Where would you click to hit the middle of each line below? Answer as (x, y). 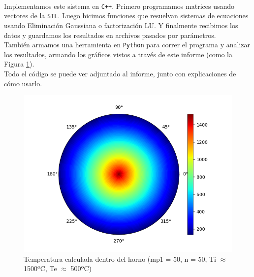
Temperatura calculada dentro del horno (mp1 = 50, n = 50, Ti (120, 259)
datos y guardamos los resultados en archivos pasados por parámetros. (110, 35)
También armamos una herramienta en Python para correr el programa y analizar (127, 45)
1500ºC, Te (40, 268)
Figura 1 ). (19, 64)
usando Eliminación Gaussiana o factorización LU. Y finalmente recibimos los (121, 25)
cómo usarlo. (23, 83)
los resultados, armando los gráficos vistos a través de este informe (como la (118, 54)
